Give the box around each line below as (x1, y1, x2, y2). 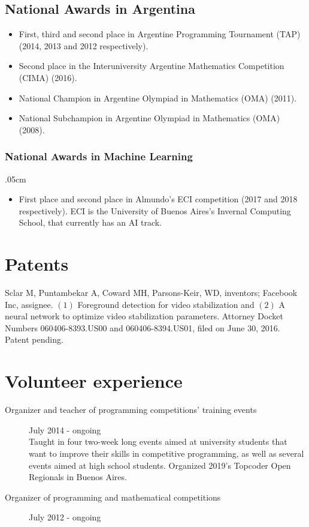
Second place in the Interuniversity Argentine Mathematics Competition (19, 59, 284, 72)
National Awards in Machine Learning (5, 149, 193, 164)
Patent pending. (5, 333, 63, 346)
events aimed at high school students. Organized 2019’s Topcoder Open (29, 459, 291, 471)
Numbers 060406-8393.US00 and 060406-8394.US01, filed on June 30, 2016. (5, 321, 280, 334)
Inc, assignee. (5, 298, 53, 310)
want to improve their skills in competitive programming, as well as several (29, 447, 304, 459)
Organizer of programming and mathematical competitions (5, 490, 221, 503)
